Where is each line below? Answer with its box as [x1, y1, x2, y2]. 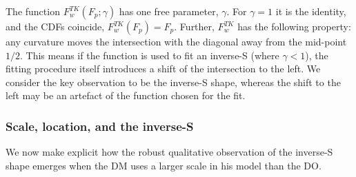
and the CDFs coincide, [6, 19, 105, 33]
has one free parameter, [119, 4, 219, 18]
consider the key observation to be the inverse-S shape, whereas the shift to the [6, 74, 341, 89]
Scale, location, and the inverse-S [6, 117, 194, 134]
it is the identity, [275, 4, 346, 18]
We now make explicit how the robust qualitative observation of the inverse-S [6, 145, 333, 159]
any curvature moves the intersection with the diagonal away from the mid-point [6, 34, 347, 48]
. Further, [174, 19, 215, 33]
